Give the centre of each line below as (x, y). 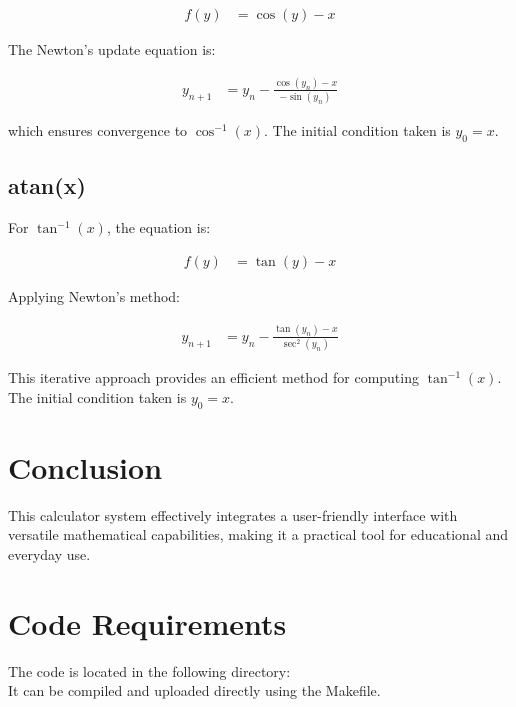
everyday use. (49, 553)
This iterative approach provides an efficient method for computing (213, 377)
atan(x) (47, 185)
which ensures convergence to (98, 130)
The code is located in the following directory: (149, 670)
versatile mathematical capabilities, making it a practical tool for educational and (258, 534)
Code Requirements (147, 622)
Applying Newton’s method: (94, 295)
